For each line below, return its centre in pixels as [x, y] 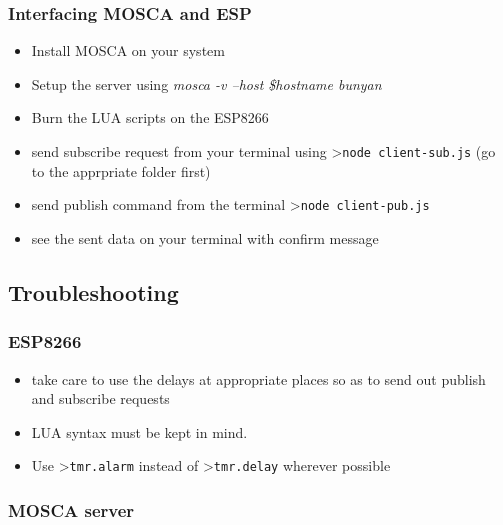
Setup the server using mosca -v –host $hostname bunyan [206, 83]
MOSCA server [71, 509]
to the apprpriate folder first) [121, 170]
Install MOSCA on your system [128, 50]
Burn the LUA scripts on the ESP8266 [150, 117]
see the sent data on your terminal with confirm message [205, 237]
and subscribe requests [100, 398]
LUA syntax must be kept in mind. [139, 431]
